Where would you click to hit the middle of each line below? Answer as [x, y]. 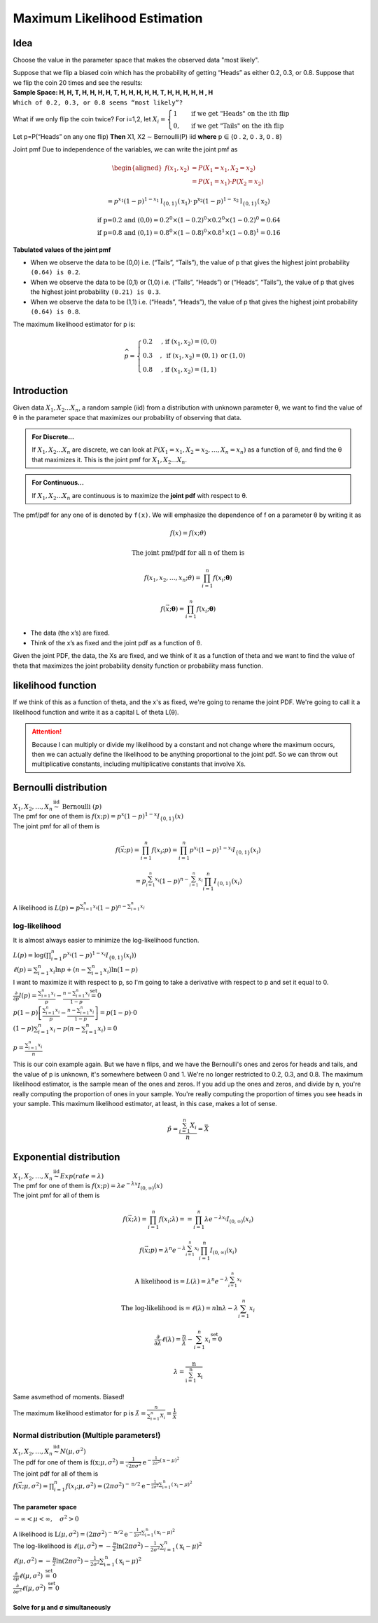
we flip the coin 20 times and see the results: [78, 82]
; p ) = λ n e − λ [167, 1250]
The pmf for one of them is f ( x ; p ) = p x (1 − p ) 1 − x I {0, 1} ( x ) [98, 816]
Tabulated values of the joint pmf [62, 250]
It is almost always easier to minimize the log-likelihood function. [106, 940]
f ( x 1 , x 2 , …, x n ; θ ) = [172, 579]
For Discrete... [53, 437]
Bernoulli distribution [60, 788]
